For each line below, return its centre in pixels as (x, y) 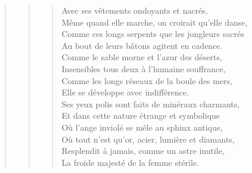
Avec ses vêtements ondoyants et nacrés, (135, 10)
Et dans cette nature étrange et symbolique (141, 115)
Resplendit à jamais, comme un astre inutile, (143, 151)
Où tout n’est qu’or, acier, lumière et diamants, (148, 139)
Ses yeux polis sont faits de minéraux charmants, (151, 104)
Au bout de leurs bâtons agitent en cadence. (142, 45)
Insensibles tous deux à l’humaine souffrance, (144, 68)
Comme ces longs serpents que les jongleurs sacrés (153, 34)
